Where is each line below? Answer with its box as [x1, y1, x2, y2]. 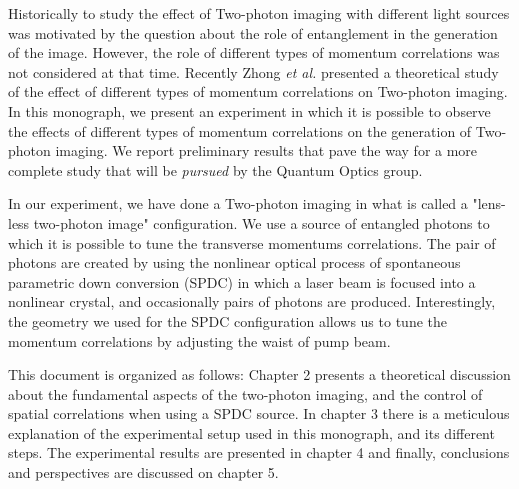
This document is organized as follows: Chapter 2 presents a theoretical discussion [8, 364, 511, 385]
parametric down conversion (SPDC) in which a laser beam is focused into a [8, 271, 476, 292]
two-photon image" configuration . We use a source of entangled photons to [33, 212, 490, 233]
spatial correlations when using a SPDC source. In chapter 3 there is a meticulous [8, 403, 510, 424]
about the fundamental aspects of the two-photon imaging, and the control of [8, 383, 483, 404]
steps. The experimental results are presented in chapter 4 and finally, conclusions [8, 442, 510, 463]
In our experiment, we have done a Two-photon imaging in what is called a [8, 193, 468, 214]
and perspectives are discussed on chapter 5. [8, 462, 279, 483]
